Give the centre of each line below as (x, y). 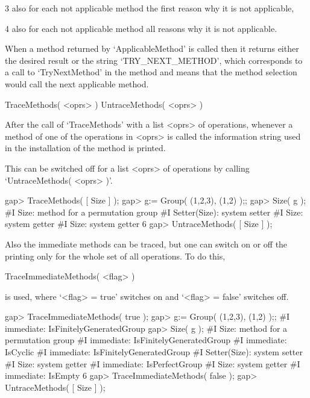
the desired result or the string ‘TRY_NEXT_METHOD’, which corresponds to (154, 60)
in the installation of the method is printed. (85, 148)
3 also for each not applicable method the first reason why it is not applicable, (150, 8)
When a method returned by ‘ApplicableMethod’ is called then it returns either (152, 48)
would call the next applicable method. (77, 83)
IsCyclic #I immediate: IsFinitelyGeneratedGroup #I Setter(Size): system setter (154, 352)
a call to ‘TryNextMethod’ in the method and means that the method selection (151, 72)
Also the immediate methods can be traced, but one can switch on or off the (146, 244)
